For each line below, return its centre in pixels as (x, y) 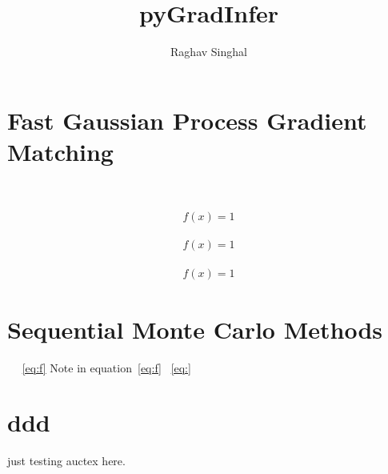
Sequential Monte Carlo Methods (195, 329)
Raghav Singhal (209, 52)
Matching (60, 151)
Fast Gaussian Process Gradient (187, 120)
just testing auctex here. (66, 461)
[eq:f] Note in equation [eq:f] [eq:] (106, 367)
